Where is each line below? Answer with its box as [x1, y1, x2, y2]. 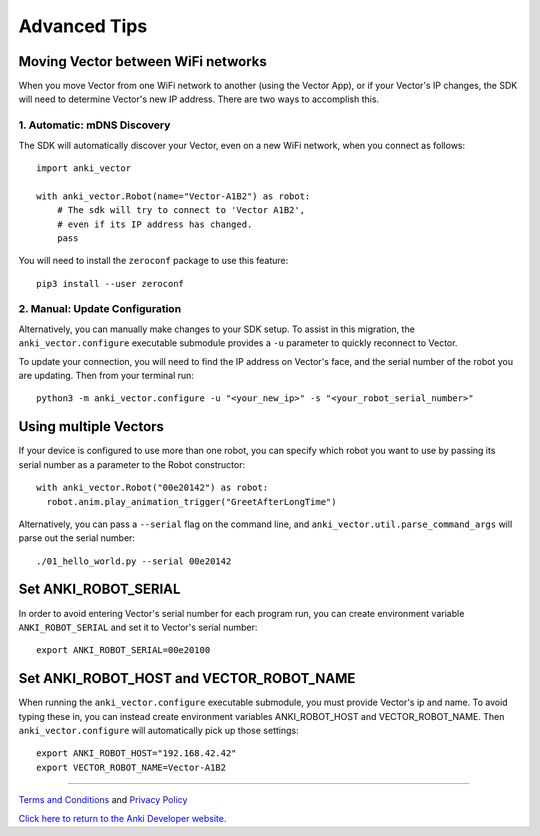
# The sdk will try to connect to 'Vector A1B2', [56, 205, 305, 216]
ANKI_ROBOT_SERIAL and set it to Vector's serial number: [18, 621, 258, 633]
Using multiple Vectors [18, 418, 165, 435]
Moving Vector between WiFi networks [18, 53, 267, 70]
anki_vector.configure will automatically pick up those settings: [18, 725, 299, 737]
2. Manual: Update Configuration [18, 302, 182, 316]
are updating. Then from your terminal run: [18, 370, 195, 382]
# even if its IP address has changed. [56, 218, 253, 230]
